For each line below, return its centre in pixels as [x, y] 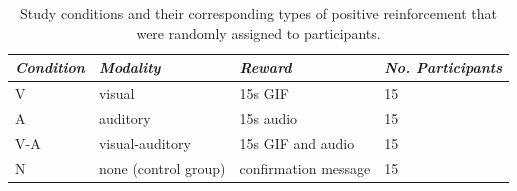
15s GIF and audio [297, 142]
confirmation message [305, 167]
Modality [129, 67]
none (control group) [162, 167]
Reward [265, 67]
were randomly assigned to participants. [258, 32]
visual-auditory [144, 142]
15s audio [268, 117]
